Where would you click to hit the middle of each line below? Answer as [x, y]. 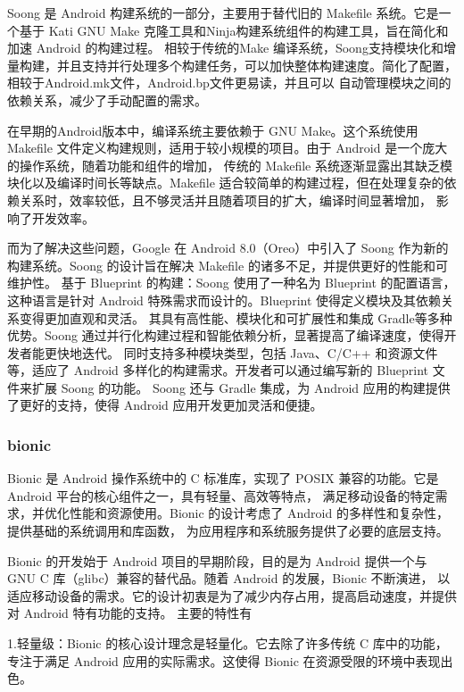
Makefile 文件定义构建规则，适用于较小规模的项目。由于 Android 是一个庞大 [228, 148]
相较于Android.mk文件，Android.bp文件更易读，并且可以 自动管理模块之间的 [229, 83]
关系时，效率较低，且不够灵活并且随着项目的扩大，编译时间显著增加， [225, 200]
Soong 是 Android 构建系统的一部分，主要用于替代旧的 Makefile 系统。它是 [223, 13]
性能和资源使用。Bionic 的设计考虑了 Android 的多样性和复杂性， [259, 513]
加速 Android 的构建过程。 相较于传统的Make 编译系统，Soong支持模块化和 [225, 48]
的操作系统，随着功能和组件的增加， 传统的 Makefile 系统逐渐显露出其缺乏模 [230, 165]
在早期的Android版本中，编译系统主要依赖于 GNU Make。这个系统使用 [213, 130]
